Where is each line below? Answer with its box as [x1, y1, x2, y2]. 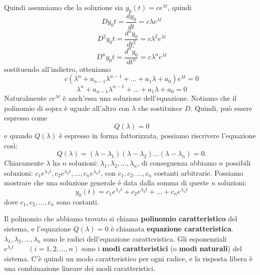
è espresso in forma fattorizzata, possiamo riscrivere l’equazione [59, 130, 256, 140]
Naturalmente [4, 93, 47, 103]
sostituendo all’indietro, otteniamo [4, 63, 111, 74]
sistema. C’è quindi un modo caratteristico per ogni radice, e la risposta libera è [4, 253, 253, 263]
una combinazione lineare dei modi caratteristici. [4, 263, 156, 273]
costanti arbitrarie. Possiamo [154, 167, 243, 178]
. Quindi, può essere [190, 102, 252, 113]
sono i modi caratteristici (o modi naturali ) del [82, 243, 242, 254]
